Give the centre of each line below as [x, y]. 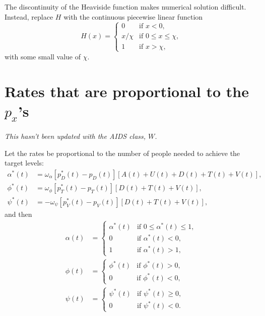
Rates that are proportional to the [127, 91]
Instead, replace [29, 16]
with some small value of [43, 56]
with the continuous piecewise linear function [133, 16]
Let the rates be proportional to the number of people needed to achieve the [122, 153]
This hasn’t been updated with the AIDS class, [75, 136]
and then [18, 214]
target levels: [24, 163]
